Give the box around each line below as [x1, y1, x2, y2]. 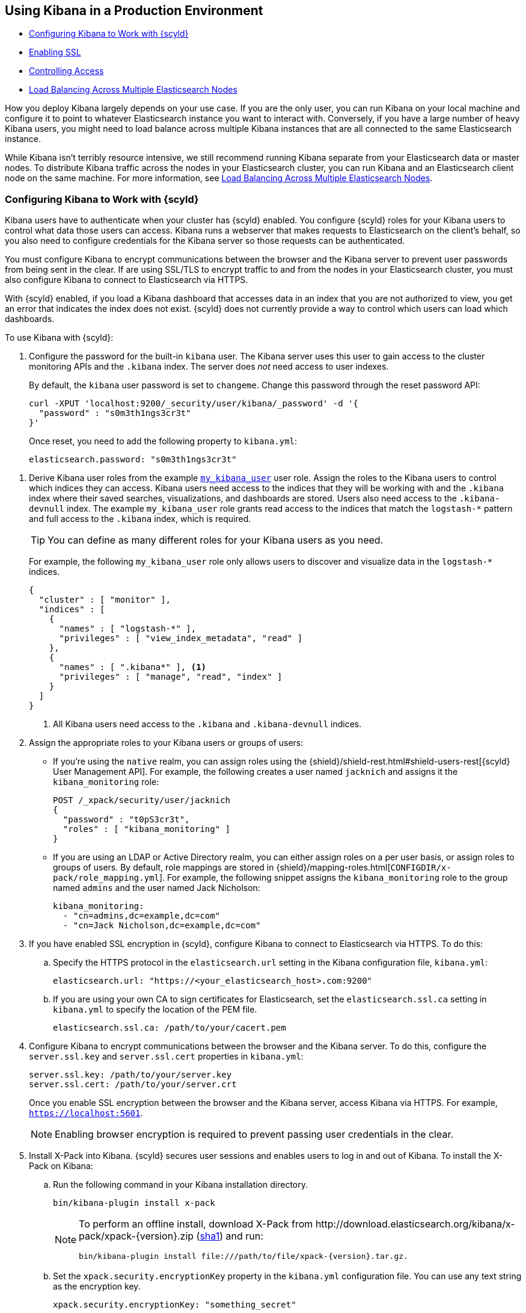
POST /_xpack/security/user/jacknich [53, 795, 231, 805]
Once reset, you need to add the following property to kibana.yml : [29, 436, 298, 447]
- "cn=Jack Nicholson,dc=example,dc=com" [63, 920, 261, 931]
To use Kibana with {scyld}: [5, 332, 114, 343]
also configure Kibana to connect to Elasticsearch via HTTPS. [5, 275, 248, 285]
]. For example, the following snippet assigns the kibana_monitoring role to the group [159, 872, 508, 883]
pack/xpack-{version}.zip [79, 1230, 194, 1243]
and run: [225, 1230, 263, 1243]
